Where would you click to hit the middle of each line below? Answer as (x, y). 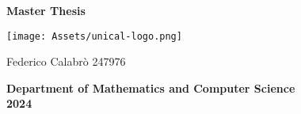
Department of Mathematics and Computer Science (151, 87)
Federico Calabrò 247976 (66, 61)
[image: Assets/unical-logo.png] (94, 36)
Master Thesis (46, 10)
